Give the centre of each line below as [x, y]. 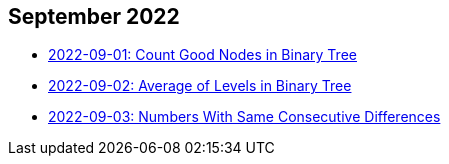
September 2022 [94, 16]
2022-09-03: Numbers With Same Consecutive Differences [244, 117]
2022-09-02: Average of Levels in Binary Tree [200, 86]
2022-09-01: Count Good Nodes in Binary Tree [202, 55]
